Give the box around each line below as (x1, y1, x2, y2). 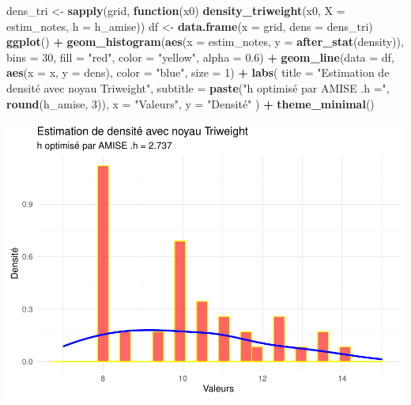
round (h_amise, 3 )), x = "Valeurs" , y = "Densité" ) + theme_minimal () (6, 95, 375, 112)
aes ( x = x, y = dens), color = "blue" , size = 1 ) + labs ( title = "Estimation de (6, 64, 390, 81)
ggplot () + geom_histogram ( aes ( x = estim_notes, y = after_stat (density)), (6, 33, 404, 50)
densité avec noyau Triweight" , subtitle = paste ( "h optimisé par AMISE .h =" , (6, 79, 390, 96)
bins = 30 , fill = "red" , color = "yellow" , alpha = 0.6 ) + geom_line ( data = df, (6, 48, 394, 65)
